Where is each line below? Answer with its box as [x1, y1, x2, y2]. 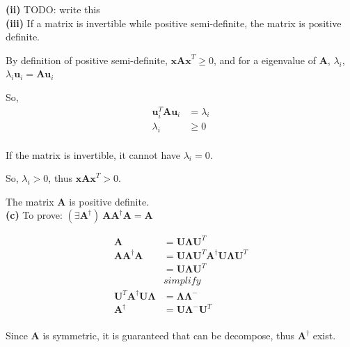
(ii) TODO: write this [6, 2, 100, 16]
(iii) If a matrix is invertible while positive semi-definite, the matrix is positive [6, 15, 342, 30]
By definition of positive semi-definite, [6, 52, 168, 67]
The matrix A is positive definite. [6, 194, 150, 208]
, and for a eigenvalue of [213, 52, 316, 67]
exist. [312, 328, 336, 343]
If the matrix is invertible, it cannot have [6, 147, 180, 162]
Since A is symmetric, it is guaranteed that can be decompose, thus [6, 328, 295, 343]
